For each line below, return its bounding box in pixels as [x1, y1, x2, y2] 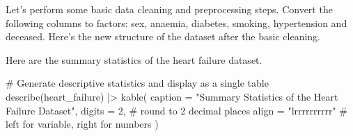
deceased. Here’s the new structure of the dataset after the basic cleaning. [6, 29, 320, 44]
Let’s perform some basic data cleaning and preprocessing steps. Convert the [6, 2, 333, 16]
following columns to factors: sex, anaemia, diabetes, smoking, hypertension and [6, 15, 347, 30]
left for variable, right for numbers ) [6, 117, 159, 131]
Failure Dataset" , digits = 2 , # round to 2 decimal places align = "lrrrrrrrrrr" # [6, 103, 347, 117]
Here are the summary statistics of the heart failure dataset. [6, 52, 262, 67]
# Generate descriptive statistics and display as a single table [6, 76, 269, 90]
